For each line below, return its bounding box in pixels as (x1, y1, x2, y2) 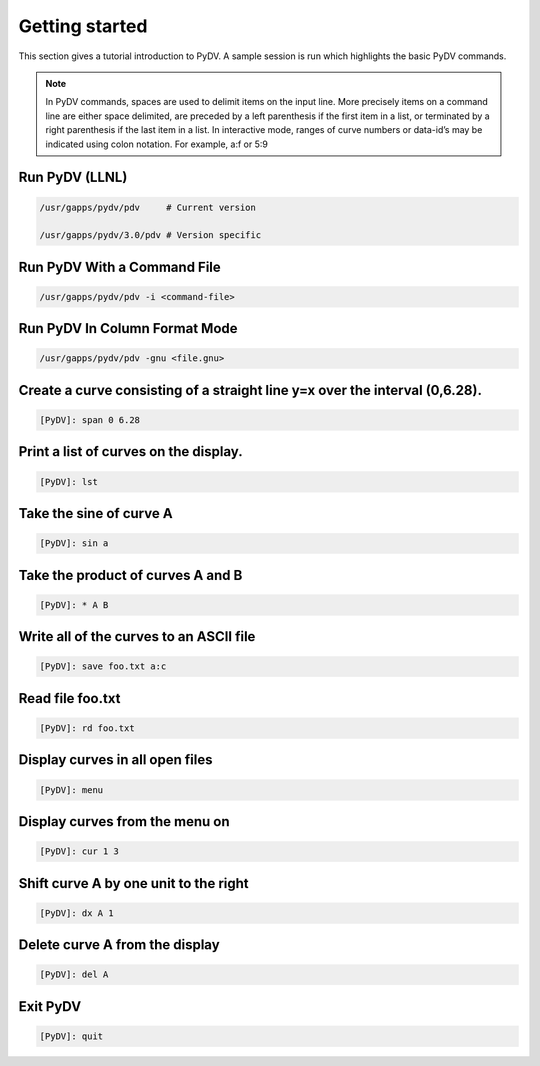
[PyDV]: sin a (39, 538, 109, 549)
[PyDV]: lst (39, 476, 99, 487)
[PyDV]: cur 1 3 (39, 846, 120, 857)
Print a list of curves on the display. (18, 443, 244, 460)
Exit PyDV (18, 998, 82, 1015)
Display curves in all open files (18, 751, 213, 769)
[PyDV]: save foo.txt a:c (39, 661, 167, 672)
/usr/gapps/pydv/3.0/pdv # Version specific (39, 230, 262, 241)
